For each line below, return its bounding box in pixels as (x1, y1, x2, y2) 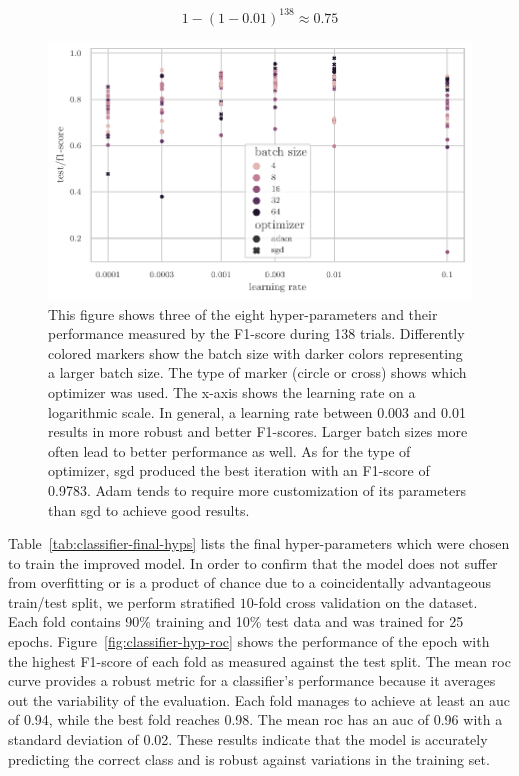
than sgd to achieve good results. (48, 499, 250, 520)
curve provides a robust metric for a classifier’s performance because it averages (8, 670, 496, 691)
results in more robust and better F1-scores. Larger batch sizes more (48, 421, 468, 442)
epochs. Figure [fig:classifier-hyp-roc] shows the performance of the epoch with (8, 631, 490, 652)
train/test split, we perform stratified (8, 591, 236, 612)
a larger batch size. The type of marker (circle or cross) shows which (48, 362, 467, 383)
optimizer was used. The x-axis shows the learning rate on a (48, 381, 416, 402)
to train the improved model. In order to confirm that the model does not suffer (8, 552, 498, 573)
